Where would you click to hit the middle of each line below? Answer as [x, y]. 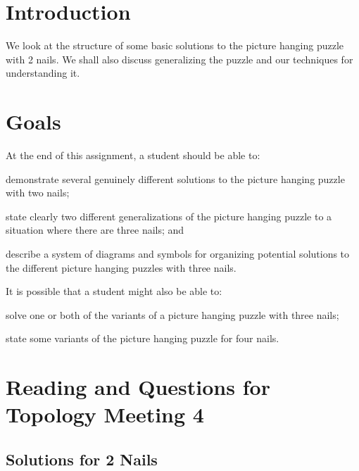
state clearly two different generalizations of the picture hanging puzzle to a [169, 216]
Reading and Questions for [138, 387]
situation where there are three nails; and [95, 230]
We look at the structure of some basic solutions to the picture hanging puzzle [175, 45]
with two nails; [38, 193]
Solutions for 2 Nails [82, 459]
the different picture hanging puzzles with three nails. [121, 267]
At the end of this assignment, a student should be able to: [133, 155]
